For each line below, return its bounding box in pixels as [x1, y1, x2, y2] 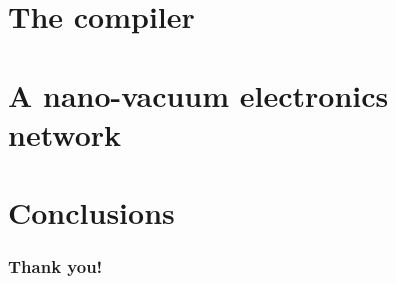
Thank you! [8, 254, 103, 279]
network [8, 113, 122, 154]
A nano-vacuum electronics [8, 74, 389, 115]
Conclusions [8, 192, 175, 233]
